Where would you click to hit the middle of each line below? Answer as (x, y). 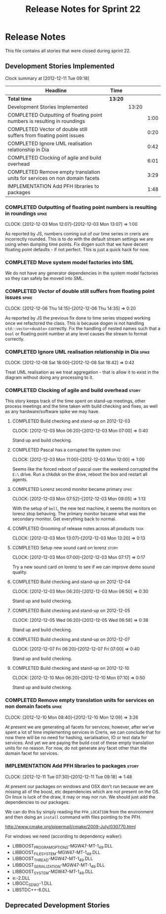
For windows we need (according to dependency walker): (64, 836)
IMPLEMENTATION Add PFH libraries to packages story (72, 766)
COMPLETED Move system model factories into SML (69, 262)
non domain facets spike (34, 706)
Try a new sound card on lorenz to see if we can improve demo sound (83, 567)
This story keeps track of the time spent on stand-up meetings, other (75, 401)
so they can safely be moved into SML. (45, 278)
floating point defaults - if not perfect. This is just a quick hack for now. (77, 250)
